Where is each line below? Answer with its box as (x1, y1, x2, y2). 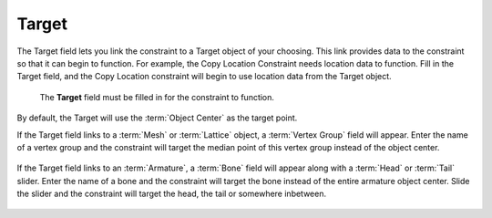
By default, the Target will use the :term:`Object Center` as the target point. (16, 112, 298, 123)
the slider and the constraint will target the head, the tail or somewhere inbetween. (16, 188, 327, 200)
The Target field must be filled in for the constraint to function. (39, 91, 275, 102)
